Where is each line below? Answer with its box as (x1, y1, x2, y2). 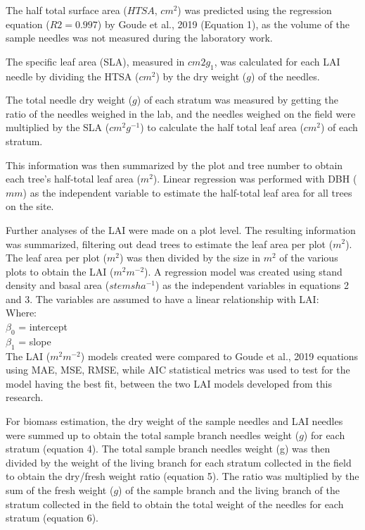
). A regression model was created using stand (144, 264, 342, 278)
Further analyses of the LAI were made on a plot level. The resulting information (6, 222, 356, 237)
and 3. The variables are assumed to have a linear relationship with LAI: (6, 291, 319, 306)
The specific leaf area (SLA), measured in (6, 54, 185, 68)
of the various (279, 250, 338, 265)
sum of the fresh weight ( (6, 483, 114, 498)
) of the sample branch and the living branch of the (118, 483, 340, 498)
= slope (18, 333, 51, 348)
